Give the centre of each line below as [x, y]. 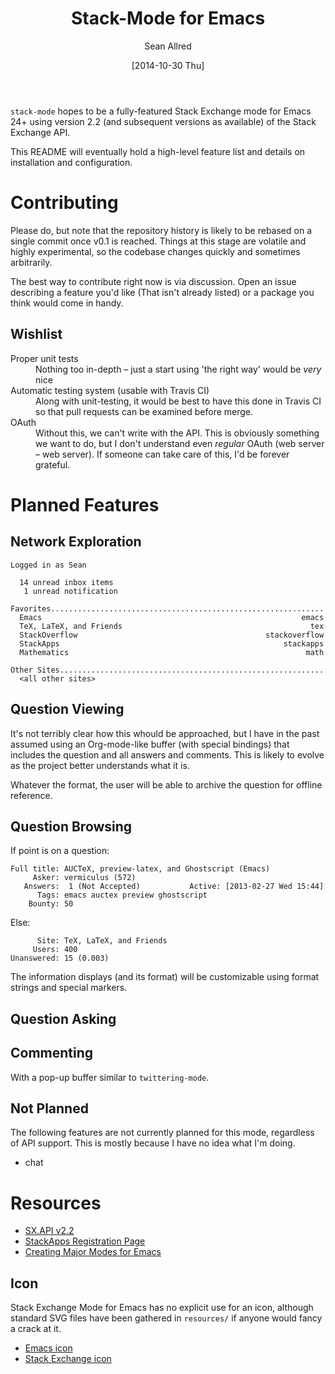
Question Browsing [71, 826]
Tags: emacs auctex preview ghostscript [122, 895]
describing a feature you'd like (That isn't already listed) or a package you [162, 292]
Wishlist [36, 334]
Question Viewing [67, 709]
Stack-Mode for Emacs [168, 18]
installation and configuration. [71, 162]
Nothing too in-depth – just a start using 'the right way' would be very [178, 369]
